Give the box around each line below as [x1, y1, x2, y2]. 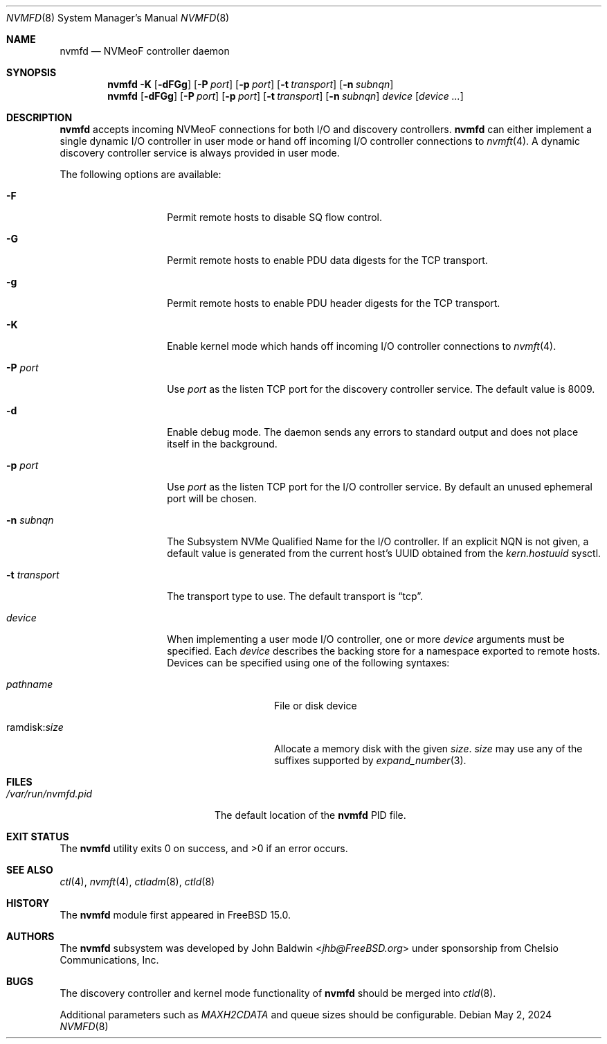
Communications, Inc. [60, 954, 159, 966]
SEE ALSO [6, 864, 53, 876]
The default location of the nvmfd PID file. [215, 809, 406, 821]
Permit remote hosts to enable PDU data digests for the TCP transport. [167, 254, 488, 266]
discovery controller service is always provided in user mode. [60, 147, 340, 159]
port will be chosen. [167, 493, 257, 504]
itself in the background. [167, 438, 278, 450]
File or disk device [274, 700, 357, 711]
